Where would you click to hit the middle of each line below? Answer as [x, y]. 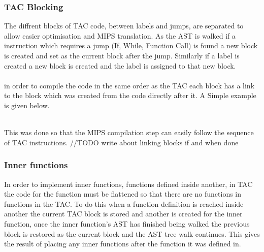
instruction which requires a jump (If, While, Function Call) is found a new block [131, 45]
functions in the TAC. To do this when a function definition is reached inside [124, 203]
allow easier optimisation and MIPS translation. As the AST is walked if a [120, 35]
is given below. [27, 105]
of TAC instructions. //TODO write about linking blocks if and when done [121, 142]
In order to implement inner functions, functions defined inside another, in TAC [128, 184]
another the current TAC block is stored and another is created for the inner [123, 214]
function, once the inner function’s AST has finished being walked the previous [127, 223]
